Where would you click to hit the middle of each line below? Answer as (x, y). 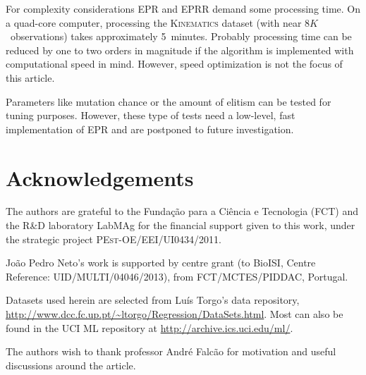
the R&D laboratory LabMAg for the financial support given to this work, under (181, 225)
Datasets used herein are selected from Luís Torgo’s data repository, (153, 300)
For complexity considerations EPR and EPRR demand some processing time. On (183, 8)
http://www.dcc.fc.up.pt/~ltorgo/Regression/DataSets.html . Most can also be (175, 314)
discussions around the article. (71, 365)
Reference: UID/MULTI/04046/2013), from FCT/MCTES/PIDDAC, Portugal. (177, 276)
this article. (30, 77)
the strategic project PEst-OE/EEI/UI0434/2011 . (114, 239)
